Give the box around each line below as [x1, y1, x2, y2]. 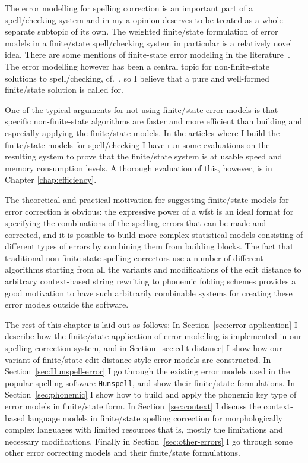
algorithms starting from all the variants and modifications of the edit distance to [5, 263, 301, 276]
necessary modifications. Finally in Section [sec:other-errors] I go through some [5, 434, 293, 447]
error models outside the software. [5, 298, 129, 311]
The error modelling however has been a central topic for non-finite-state [5, 60, 270, 72]
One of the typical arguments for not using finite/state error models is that [5, 103, 278, 115]
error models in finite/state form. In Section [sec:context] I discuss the [5, 400, 261, 412]
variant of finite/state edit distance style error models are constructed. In [5, 353, 271, 365]
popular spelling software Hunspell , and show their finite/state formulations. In [5, 376, 296, 389]
